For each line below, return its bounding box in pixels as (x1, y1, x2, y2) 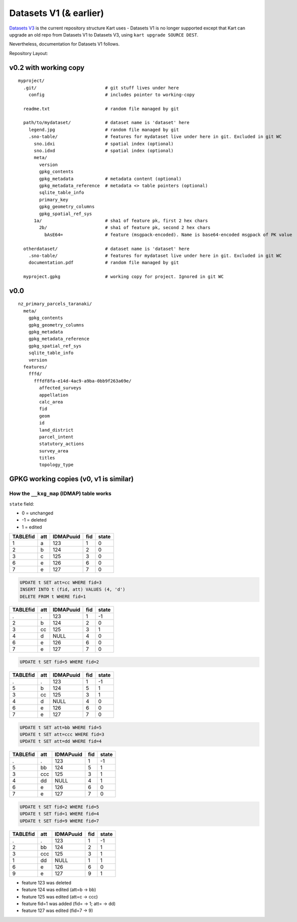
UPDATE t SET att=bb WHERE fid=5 (19, 724, 102, 730)
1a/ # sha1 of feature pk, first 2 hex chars (33, 217, 208, 223)
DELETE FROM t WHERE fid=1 (19, 593, 86, 599)
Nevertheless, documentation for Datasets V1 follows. (9, 41, 120, 47)
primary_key (39, 196, 68, 202)
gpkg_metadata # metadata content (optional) (39, 175, 182, 181)
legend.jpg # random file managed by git (28, 126, 179, 132)
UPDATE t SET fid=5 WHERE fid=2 (19, 659, 99, 665)
